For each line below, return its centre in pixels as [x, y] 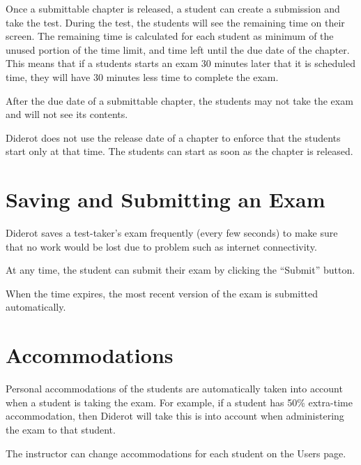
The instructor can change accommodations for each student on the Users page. [176, 453]
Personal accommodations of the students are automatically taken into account [174, 389]
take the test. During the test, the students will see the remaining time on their [175, 22]
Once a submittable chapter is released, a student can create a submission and [173, 8]
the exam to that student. [61, 429]
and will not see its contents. [67, 114]
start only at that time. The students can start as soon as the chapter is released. [179, 151]
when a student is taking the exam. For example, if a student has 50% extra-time [179, 402]
